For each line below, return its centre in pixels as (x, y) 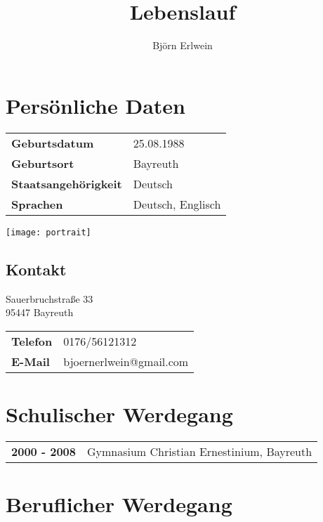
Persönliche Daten (96, 105)
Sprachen (37, 204)
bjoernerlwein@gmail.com (126, 361)
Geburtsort (43, 163)
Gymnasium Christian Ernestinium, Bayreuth (199, 451)
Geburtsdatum (53, 143)
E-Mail (31, 361)
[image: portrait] (48, 232)
